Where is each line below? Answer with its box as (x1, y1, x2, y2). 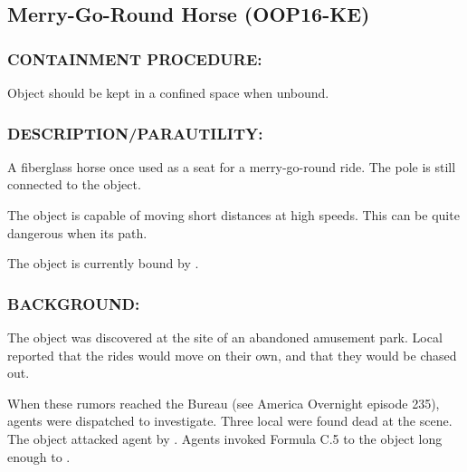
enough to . (7, 447, 71, 466)
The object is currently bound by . (7, 254, 199, 273)
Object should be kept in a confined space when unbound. (7, 83, 329, 101)
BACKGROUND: (7, 292, 140, 314)
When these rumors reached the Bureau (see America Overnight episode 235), (7, 393, 440, 412)
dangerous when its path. (7, 223, 148, 242)
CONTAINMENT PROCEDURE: (7, 47, 262, 70)
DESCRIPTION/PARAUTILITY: (7, 121, 263, 144)
